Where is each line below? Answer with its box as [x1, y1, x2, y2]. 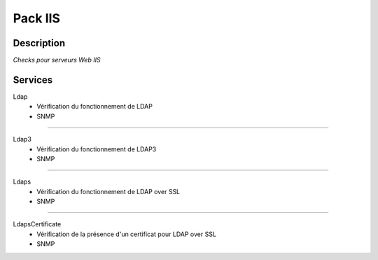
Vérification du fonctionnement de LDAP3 [36, 144, 157, 153]
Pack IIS [13, 11, 61, 26]
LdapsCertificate [13, 220, 62, 228]
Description [13, 37, 66, 49]
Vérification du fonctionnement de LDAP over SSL [36, 187, 181, 196]
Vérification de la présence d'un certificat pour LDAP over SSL [36, 230, 217, 238]
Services [13, 74, 53, 85]
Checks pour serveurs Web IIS [13, 56, 101, 64]
